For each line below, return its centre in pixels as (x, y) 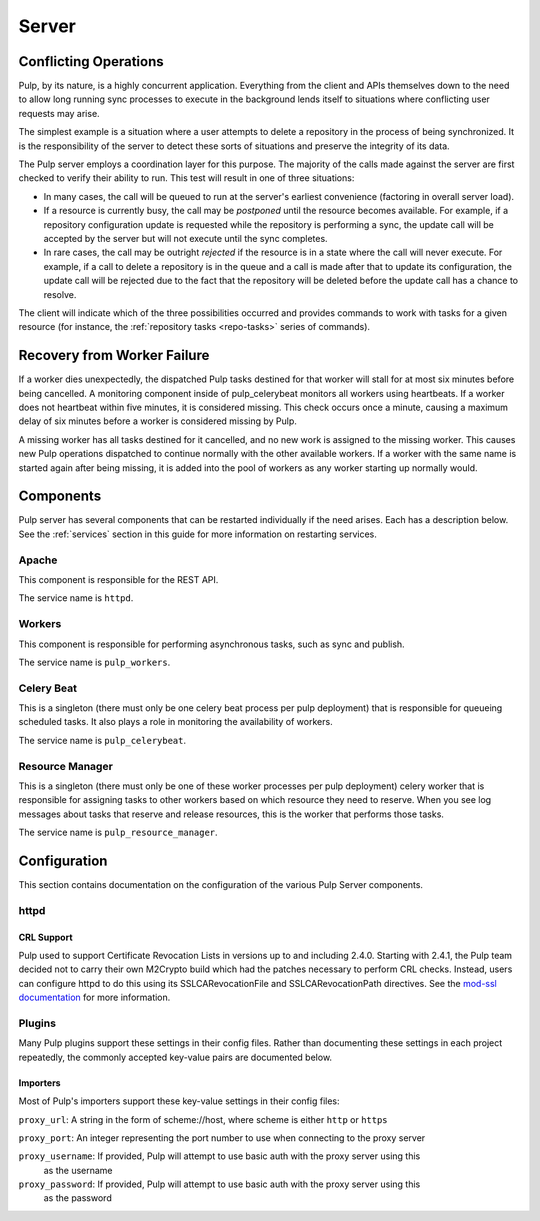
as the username (78, 1170)
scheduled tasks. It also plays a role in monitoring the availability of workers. (176, 722)
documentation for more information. (94, 997)
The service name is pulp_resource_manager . (118, 832)
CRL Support (46, 937)
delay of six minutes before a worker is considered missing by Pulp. (157, 421)
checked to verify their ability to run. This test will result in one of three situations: (186, 178)
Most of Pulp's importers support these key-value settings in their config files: (179, 1101)
